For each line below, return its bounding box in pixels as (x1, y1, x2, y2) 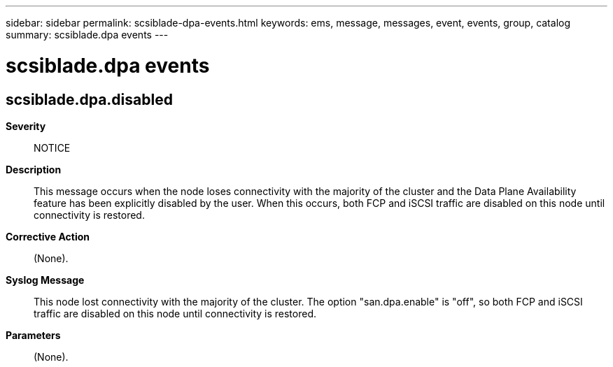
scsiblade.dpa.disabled (6, 90, 173, 108)
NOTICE (34, 141, 71, 154)
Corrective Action (6, 230, 90, 243)
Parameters (6, 329, 61, 341)
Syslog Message (6, 273, 85, 286)
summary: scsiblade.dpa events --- (6, 29, 169, 41)
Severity (6, 120, 46, 132)
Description (6, 163, 62, 175)
